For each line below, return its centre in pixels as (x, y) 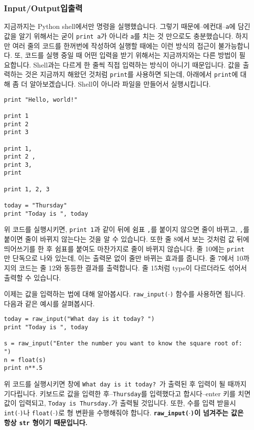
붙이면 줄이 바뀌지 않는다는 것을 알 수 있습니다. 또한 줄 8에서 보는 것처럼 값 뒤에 (127, 239)
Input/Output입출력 (43, 8)
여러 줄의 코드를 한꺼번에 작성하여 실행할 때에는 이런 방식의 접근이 (114, 45)
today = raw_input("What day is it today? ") (79, 319)
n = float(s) (25, 360)
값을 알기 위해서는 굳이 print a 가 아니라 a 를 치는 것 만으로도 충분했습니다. (119, 35)
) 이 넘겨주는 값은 (217, 412)
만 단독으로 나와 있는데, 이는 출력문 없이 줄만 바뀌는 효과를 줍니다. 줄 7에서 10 (124, 258)
